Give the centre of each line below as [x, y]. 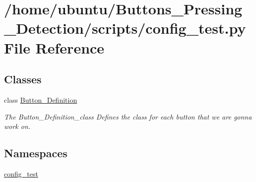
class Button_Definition [41, 99]
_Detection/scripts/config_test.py [125, 28]
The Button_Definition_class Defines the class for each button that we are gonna [128, 116]
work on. [17, 126]
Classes [23, 79]
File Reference [54, 47]
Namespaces [36, 153]
